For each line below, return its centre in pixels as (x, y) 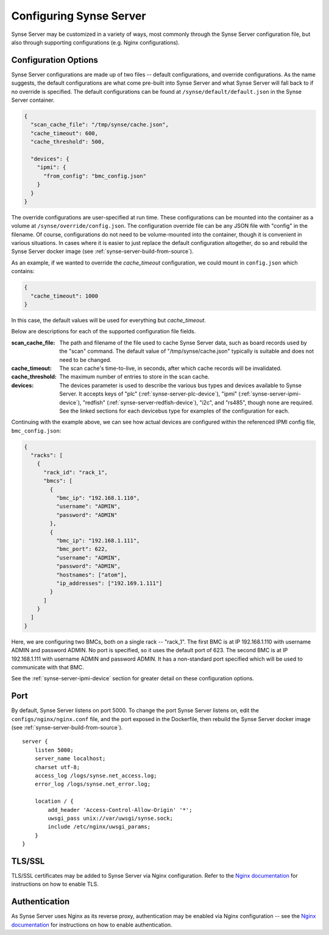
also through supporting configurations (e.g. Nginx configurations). (95, 42)
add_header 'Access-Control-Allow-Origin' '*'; (120, 810)
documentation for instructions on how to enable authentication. (92, 925)
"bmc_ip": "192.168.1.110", (98, 498)
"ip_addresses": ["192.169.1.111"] (109, 583)
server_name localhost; (70, 759)
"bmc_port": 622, (82, 549)
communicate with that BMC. (48, 667)
